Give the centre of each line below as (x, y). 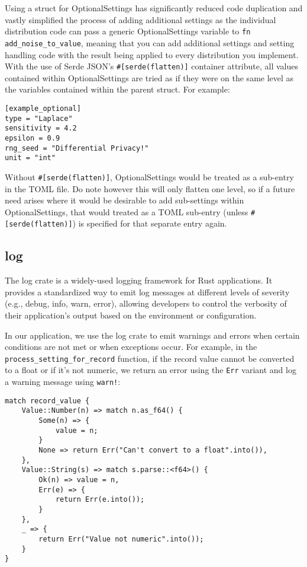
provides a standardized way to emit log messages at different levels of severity (147, 292)
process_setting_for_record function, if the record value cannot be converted (150, 358)
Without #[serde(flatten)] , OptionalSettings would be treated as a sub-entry (149, 176)
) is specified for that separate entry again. (150, 223)
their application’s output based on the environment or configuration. (131, 315)
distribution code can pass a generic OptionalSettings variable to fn (128, 31)
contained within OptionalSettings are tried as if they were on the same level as (149, 77)
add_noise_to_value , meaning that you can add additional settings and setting (150, 42)
